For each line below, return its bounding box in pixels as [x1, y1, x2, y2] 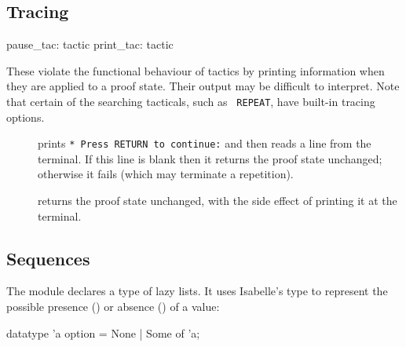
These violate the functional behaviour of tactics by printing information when [6, 62, 385, 79]
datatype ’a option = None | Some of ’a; [6, 324, 200, 341]
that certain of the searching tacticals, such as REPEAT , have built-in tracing [6, 93, 375, 109]
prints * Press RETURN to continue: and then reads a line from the [38, 135, 371, 152]
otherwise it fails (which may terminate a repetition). [38, 166, 294, 182]
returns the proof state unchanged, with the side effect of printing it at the [38, 192, 397, 209]
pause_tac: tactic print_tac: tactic [6, 36, 174, 53]
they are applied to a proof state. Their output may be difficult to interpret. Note [6, 78, 400, 94]
